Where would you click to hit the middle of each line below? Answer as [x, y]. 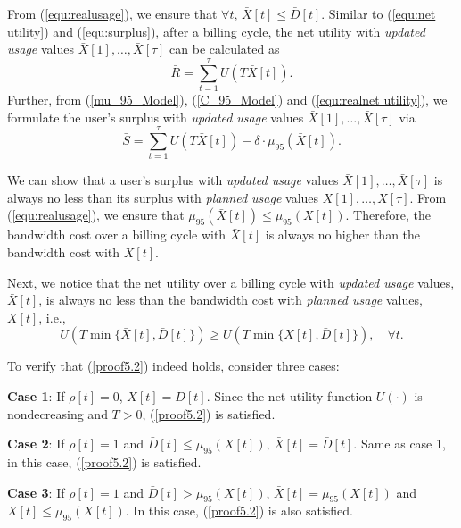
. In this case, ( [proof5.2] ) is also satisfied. [239, 511]
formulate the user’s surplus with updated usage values [156, 117]
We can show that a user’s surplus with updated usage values [173, 180]
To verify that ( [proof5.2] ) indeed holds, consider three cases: [173, 366]
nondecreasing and [58, 413]
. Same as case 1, [399, 444]
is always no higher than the [343, 235]
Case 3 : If [36, 492]
